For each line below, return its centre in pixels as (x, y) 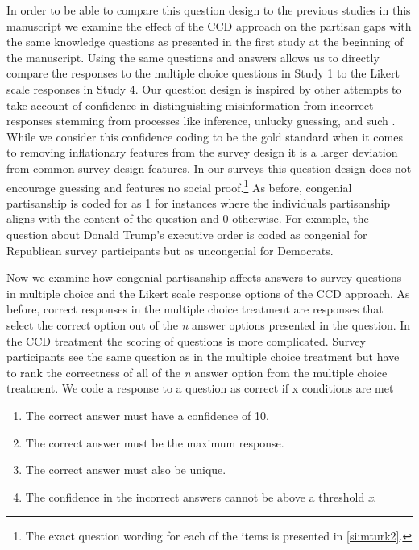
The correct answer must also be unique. (126, 470)
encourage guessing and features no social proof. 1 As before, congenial (179, 186)
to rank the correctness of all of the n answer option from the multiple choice (197, 372)
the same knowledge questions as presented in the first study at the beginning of (205, 42)
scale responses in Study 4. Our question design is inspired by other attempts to (204, 88)
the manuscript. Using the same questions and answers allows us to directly (193, 57)
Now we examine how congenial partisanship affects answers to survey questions (204, 277)
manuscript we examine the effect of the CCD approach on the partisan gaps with (209, 25)
